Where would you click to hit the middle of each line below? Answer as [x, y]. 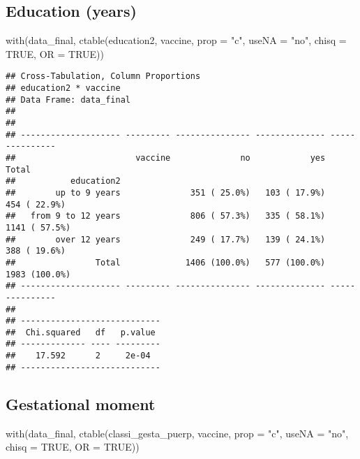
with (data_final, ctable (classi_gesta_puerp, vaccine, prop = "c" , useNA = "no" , [177, 433]
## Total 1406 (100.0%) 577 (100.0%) [166, 262]
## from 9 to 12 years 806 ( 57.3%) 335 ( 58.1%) [166, 216]
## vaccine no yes [166, 158]
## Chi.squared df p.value [81, 332]
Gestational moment [81, 403]
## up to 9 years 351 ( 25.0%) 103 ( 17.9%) [166, 192]
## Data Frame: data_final [68, 100]
